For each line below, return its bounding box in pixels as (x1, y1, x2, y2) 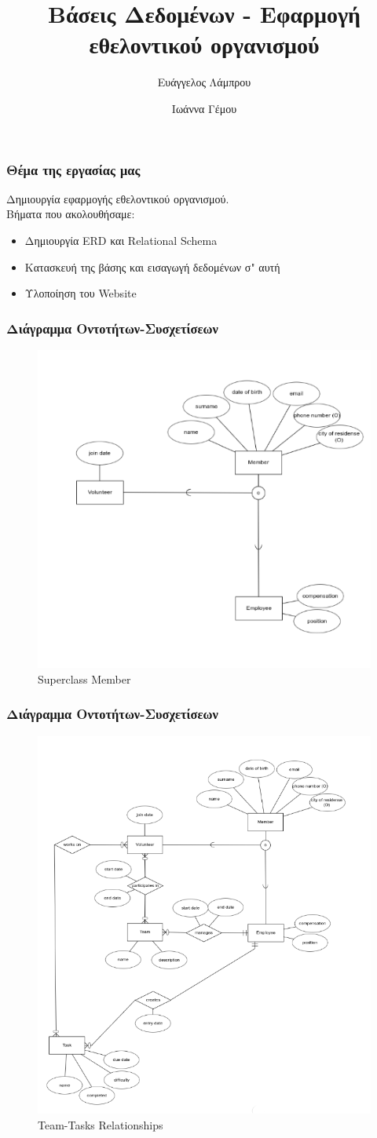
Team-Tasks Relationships (38, 1116, 163, 1133)
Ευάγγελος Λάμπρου (157, 74, 251, 90)
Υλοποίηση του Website (24, 285, 137, 301)
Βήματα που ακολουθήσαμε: (6, 206, 135, 222)
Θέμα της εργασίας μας (6, 159, 141, 179)
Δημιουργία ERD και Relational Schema (24, 232, 218, 248)
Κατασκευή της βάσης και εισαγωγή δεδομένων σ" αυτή (24, 258, 280, 275)
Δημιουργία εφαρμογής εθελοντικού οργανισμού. (6, 190, 229, 206)
